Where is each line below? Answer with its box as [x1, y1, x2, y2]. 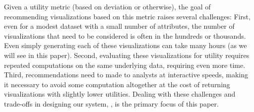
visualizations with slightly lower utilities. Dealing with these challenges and [4, 89, 236, 99]
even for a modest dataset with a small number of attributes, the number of [4, 21, 235, 31]
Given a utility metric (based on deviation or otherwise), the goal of [4, 1, 211, 11]
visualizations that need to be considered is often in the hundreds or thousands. [4, 30, 246, 41]
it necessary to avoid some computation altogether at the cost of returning [4, 79, 230, 89]
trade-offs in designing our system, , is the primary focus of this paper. [4, 98, 219, 109]
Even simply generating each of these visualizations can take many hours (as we [4, 40, 247, 51]
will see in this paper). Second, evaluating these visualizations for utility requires [4, 50, 250, 60]
